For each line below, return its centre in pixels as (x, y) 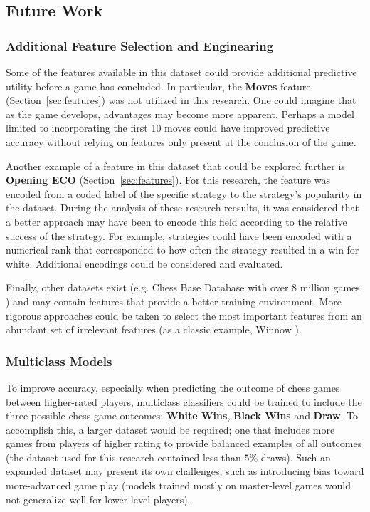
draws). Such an (296, 457)
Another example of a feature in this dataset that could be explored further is (175, 166)
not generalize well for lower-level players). (98, 499)
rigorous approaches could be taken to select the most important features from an (184, 315)
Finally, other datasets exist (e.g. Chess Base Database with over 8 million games (183, 287)
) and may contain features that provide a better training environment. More (174, 301)
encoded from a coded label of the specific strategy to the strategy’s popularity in (184, 193)
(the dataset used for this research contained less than (123, 457)
